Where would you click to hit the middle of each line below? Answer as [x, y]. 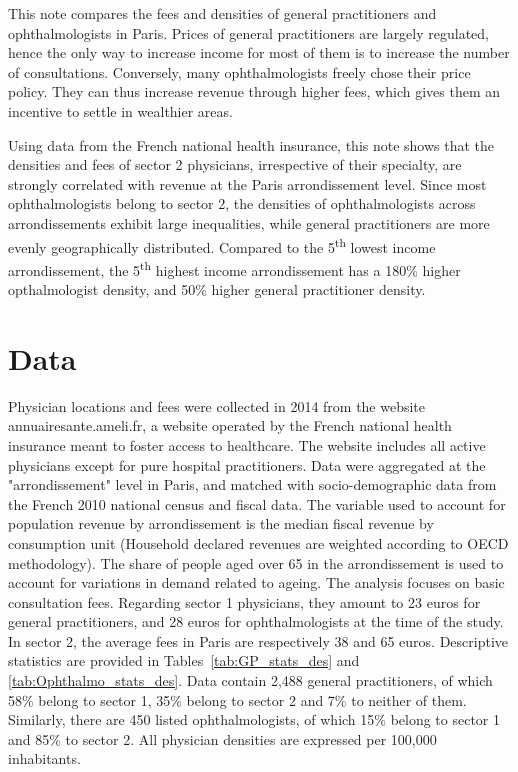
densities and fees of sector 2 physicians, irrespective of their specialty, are [235, 164]
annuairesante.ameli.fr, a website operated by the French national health [230, 425]
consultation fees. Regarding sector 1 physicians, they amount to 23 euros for [244, 601]
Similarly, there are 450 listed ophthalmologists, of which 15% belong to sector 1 [254, 719]
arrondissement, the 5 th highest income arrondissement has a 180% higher [234, 268]
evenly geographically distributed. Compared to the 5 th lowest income [222, 245]
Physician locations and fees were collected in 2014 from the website [217, 405]
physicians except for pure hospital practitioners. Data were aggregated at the [247, 464]
